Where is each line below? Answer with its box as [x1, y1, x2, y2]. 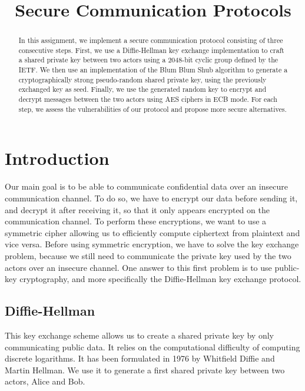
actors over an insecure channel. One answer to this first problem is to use [5, 261, 272, 273]
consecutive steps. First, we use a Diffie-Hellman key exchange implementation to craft [18, 45, 284, 55]
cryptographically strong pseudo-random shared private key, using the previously [18, 74, 267, 84]
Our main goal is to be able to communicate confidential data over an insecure [5, 180, 288, 193]
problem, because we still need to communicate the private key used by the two [5, 249, 291, 261]
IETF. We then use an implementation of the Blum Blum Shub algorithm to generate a [18, 65, 288, 75]
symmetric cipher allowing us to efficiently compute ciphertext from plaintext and [5, 226, 300, 238]
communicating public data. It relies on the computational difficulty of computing [5, 340, 300, 353]
